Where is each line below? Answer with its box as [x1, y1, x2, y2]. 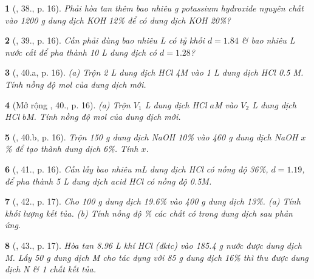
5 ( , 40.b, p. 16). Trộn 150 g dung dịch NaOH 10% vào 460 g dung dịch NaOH [5, 130, 298, 143]
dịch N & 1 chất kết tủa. [5, 263, 96, 275]
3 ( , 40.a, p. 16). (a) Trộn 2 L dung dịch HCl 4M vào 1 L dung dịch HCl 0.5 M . [5, 66, 304, 79]
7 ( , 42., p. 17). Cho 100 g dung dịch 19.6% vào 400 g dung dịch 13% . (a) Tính [5, 195, 301, 208]
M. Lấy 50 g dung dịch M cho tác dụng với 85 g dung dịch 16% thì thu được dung [5, 251, 309, 263]
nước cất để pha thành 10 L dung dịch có [5, 45, 157, 58]
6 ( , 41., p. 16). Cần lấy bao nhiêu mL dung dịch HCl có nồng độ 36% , [5, 162, 268, 175]
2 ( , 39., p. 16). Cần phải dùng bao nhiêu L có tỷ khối [5, 34, 205, 47]
